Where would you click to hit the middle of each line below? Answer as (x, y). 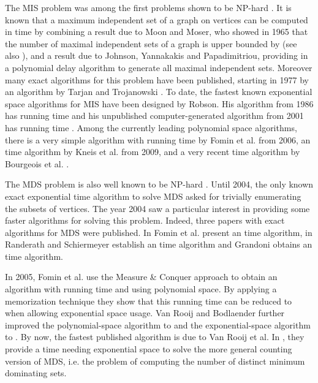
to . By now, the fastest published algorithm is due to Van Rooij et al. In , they (155, 337)
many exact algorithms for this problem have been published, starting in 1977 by (157, 79)
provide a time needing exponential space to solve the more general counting (149, 349)
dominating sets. (36, 373)
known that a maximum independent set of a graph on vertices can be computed (157, 19)
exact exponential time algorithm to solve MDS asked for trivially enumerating (153, 196)
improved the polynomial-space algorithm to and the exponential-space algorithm (158, 324)
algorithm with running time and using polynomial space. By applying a (141, 289)
